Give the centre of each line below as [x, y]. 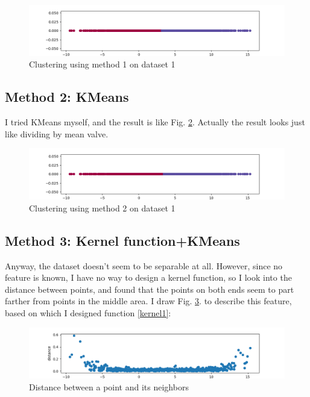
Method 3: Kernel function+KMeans [122, 240]
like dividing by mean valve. [57, 133]
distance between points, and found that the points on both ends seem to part [150, 289]
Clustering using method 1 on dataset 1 [102, 64]
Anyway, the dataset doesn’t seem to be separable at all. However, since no [144, 265]
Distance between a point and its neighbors [109, 386]
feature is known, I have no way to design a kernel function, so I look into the [148, 277]
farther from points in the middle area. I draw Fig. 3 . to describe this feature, [148, 301]
